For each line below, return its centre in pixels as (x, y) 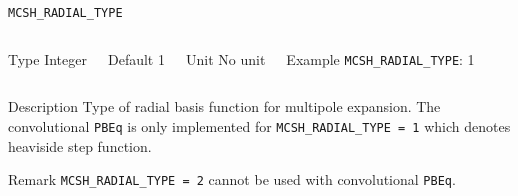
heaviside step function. (80, 145)
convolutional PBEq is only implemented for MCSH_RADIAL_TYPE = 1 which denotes (259, 125)
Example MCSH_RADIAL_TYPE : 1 (380, 58)
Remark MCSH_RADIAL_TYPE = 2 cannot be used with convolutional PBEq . (232, 179)
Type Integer (47, 58)
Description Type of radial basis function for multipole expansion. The (224, 106)
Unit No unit (225, 58)
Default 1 (136, 58)
